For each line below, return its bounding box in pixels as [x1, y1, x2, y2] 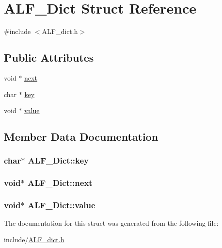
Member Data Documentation [4, 129, 159, 144]
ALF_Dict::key [28, 154, 89, 166]
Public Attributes [4, 50, 94, 65]
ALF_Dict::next [27, 177, 93, 189]
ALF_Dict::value [27, 199, 95, 211]
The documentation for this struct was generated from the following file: [4, 218, 219, 228]
